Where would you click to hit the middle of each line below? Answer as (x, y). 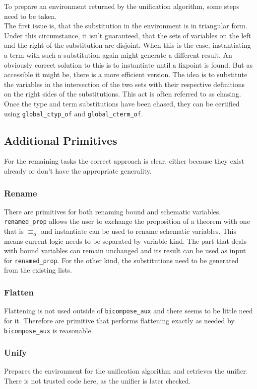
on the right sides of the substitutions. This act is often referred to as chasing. (123, 94)
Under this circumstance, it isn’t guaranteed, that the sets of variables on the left (128, 35)
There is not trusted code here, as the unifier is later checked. (97, 381)
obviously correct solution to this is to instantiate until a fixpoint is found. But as (128, 64)
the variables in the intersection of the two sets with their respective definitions (125, 84)
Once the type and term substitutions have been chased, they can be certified (122, 103)
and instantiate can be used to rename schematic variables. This (139, 231)
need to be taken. (31, 16)
